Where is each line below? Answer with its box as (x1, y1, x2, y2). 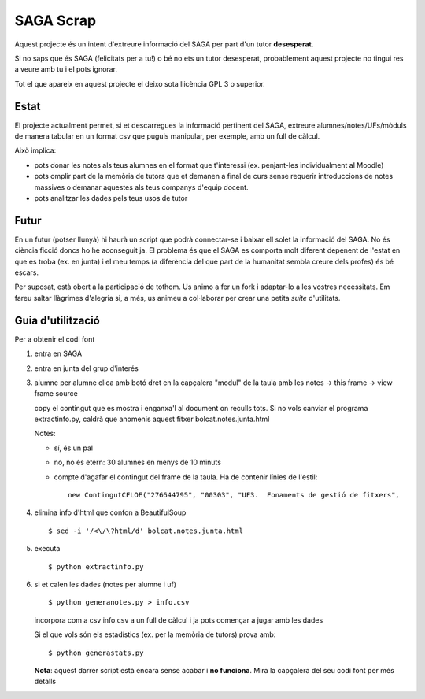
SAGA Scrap (14, 12, 97, 29)
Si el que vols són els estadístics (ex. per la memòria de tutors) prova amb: (34, 630, 276, 639)
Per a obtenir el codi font (14, 335, 95, 344)
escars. (14, 268, 39, 277)
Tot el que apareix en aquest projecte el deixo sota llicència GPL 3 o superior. (14, 79, 265, 88)
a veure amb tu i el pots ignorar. (14, 65, 118, 74)
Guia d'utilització (14, 313, 100, 327)
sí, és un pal (54, 443, 94, 453)
